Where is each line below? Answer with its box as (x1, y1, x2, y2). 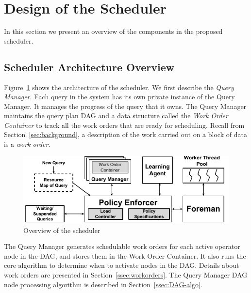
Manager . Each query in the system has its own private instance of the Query (4, 92, 235, 102)
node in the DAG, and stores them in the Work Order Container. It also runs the (4, 250, 246, 261)
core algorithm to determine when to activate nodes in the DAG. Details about (4, 260, 239, 270)
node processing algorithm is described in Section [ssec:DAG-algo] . (4, 279, 202, 289)
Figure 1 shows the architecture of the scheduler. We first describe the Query (4, 82, 234, 92)
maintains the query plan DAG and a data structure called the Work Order (4, 110, 228, 121)
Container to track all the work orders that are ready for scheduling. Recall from (4, 120, 245, 130)
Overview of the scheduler (23, 225, 100, 235)
